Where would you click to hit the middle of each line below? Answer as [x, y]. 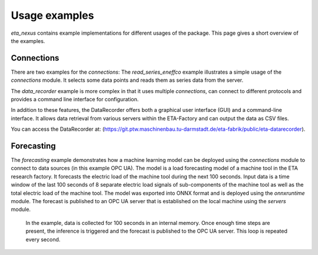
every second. [43, 239]
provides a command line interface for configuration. [75, 100]
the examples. [28, 41]
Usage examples [52, 15]
